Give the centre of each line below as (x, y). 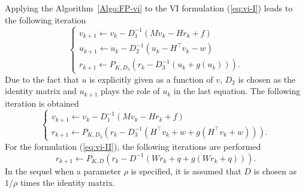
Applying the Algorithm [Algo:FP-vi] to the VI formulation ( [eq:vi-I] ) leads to (149, 8)
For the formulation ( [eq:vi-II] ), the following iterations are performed (133, 146)
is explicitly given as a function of (151, 79)
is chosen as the (267, 79)
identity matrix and (41, 91)
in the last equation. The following (237, 91)
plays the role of (130, 91)
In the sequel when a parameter (63, 171)
